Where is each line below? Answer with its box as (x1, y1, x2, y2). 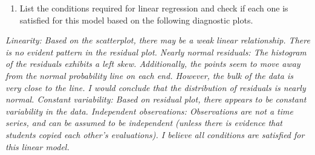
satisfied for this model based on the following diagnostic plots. (19, 13, 253, 26)
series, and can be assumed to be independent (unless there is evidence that (5, 116, 283, 129)
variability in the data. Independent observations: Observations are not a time (5, 104, 293, 117)
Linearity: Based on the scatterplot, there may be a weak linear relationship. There (5, 34, 310, 46)
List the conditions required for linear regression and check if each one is (19, 2, 288, 14)
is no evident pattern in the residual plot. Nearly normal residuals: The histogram (5, 45, 307, 58)
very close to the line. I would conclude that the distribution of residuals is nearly (5, 81, 306, 93)
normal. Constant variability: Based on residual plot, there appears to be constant (5, 93, 307, 106)
